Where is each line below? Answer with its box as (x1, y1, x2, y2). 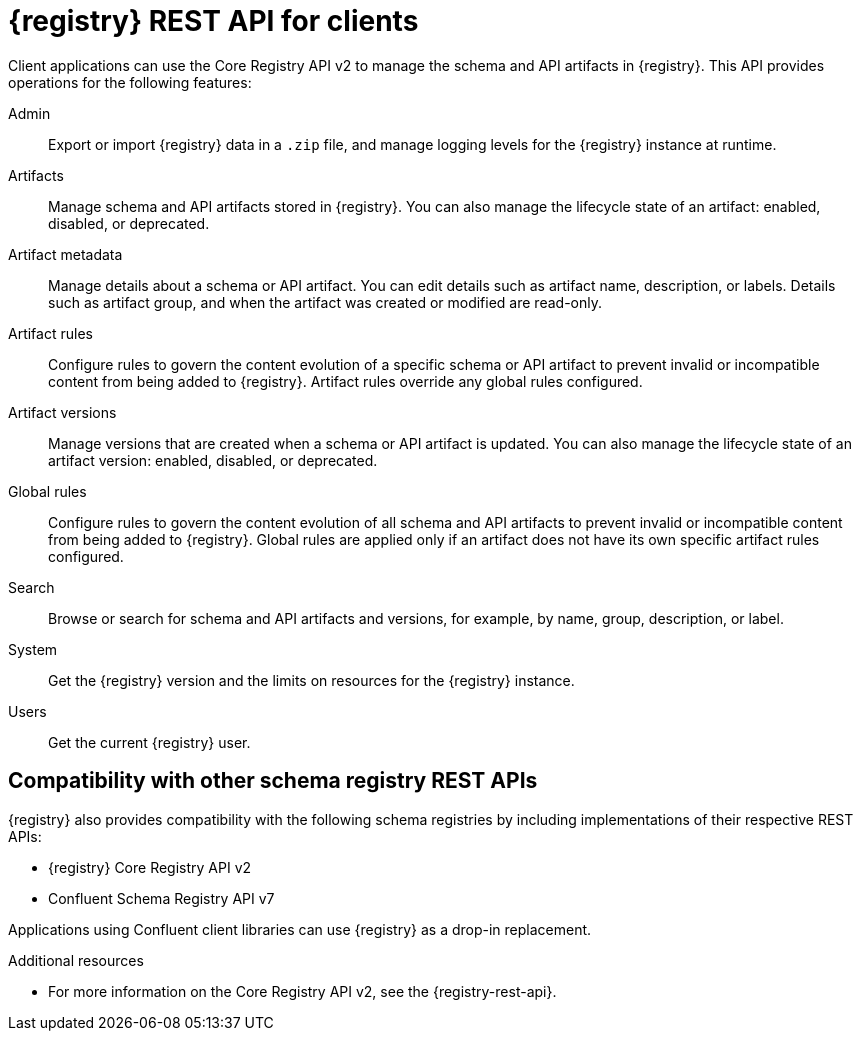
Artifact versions (8, 403, 117, 421)
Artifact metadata (8, 245, 123, 263)
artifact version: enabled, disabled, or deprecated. (48, 451, 378, 469)
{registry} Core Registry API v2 (48, 858, 252, 876)
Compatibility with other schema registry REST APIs (8, 768, 538, 794)
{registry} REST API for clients (8, 4, 419, 38)
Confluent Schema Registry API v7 (48, 889, 275, 907)
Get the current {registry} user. (48, 733, 251, 751)
